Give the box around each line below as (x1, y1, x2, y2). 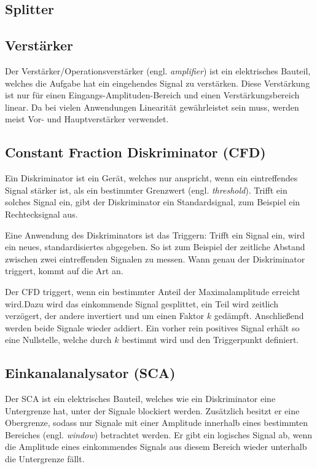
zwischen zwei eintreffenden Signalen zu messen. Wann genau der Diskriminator (5, 252, 305, 265)
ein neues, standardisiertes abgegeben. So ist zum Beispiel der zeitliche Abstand (5, 240, 305, 253)
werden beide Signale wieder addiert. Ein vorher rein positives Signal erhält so (5, 321, 300, 334)
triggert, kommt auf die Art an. (5, 264, 123, 277)
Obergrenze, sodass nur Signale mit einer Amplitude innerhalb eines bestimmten (5, 416, 308, 429)
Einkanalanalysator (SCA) (5, 363, 176, 382)
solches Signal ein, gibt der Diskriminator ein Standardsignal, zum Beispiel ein (5, 195, 300, 208)
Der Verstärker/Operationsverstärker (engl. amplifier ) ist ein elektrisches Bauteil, (5, 64, 311, 77)
